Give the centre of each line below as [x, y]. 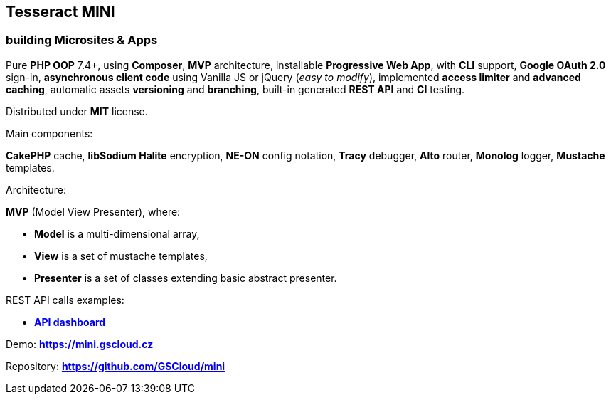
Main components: [49, 133]
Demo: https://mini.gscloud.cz [80, 344]
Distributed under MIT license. [77, 111]
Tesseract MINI [60, 12]
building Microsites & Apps [82, 40]
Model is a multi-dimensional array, [117, 233]
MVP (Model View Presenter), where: [93, 211]
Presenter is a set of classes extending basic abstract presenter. [186, 278]
